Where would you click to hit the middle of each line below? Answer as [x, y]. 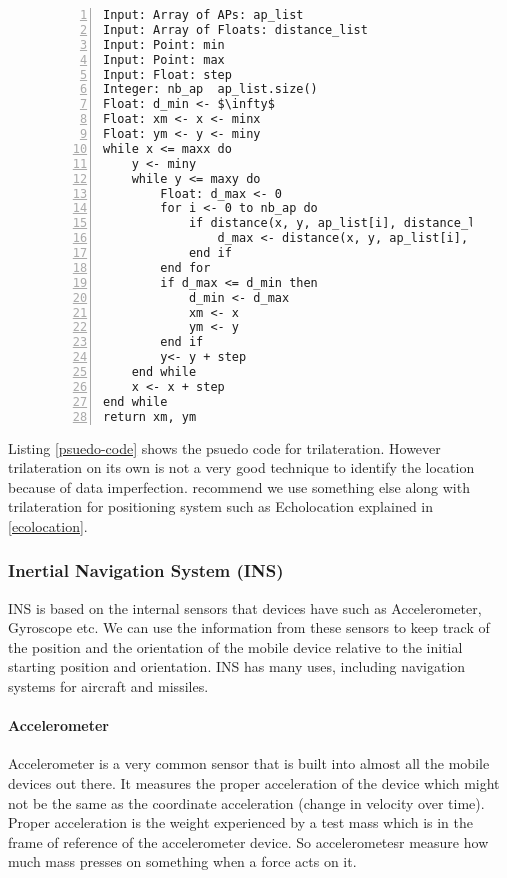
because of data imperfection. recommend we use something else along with [239, 486]
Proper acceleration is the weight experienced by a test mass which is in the [241, 822]
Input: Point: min [164, 44]
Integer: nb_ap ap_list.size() [210, 89]
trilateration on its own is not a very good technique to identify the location [241, 467]
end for [185, 267]
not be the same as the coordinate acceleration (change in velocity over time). [246, 802]
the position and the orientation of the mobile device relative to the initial [235, 646]
